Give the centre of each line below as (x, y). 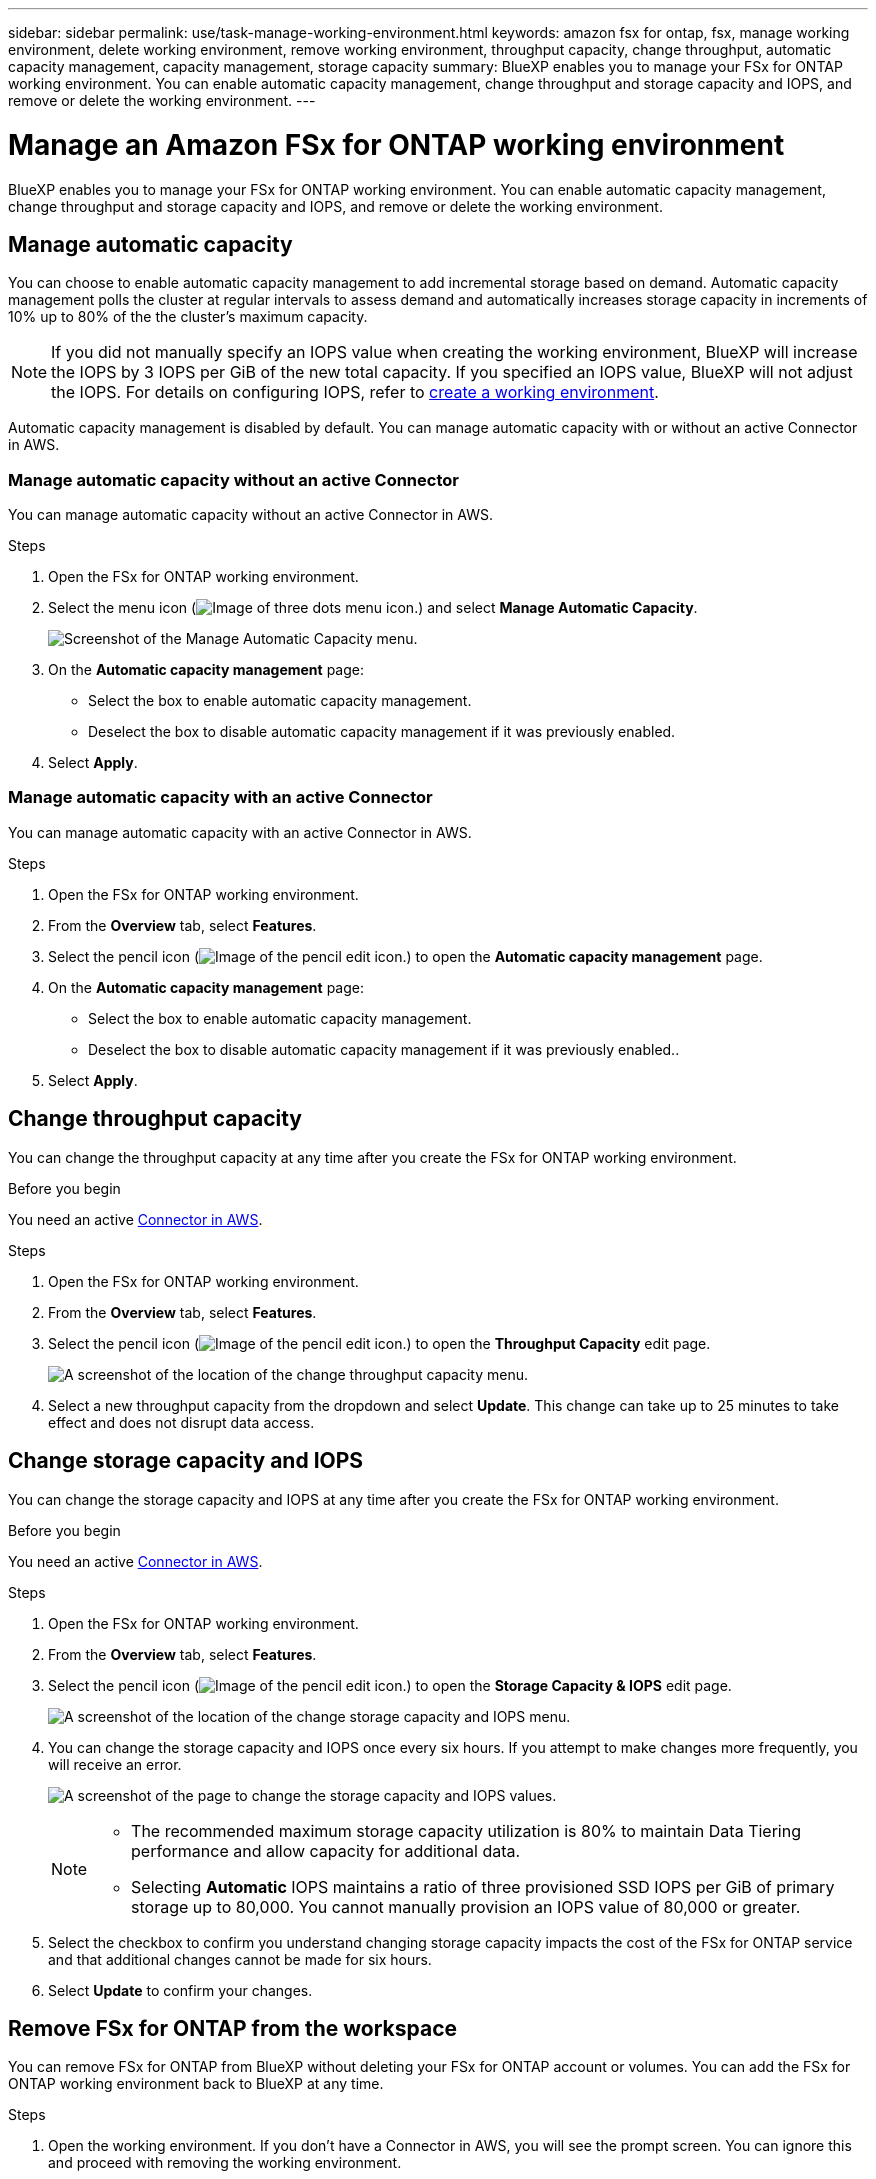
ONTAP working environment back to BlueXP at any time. (196, 2084)
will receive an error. (115, 1764)
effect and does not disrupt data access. (181, 1422)
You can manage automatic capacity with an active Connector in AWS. (240, 832)
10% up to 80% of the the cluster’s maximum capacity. (188, 317)
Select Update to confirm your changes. (180, 1990)
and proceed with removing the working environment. (225, 2163)
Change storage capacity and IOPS (186, 1461)
